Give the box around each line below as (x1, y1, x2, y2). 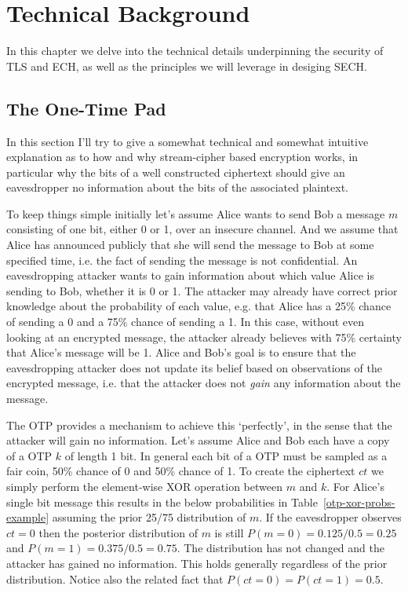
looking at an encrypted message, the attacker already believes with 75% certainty (6, 328, 402, 345)
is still (214, 524, 244, 540)
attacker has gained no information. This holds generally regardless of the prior (6, 555, 388, 571)
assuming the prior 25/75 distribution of (52, 509, 246, 525)
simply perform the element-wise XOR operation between (6, 478, 283, 494)
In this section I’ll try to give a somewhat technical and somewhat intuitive (6, 133, 369, 149)
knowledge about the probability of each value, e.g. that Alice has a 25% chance (6, 298, 392, 314)
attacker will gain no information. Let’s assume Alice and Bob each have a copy (6, 432, 390, 448)
